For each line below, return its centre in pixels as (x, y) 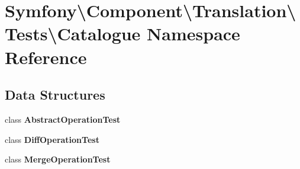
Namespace (193, 34)
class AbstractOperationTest (63, 119)
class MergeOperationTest (58, 159)
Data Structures (55, 95)
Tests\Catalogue (73, 34)
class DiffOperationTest (52, 139)
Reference (46, 57)
